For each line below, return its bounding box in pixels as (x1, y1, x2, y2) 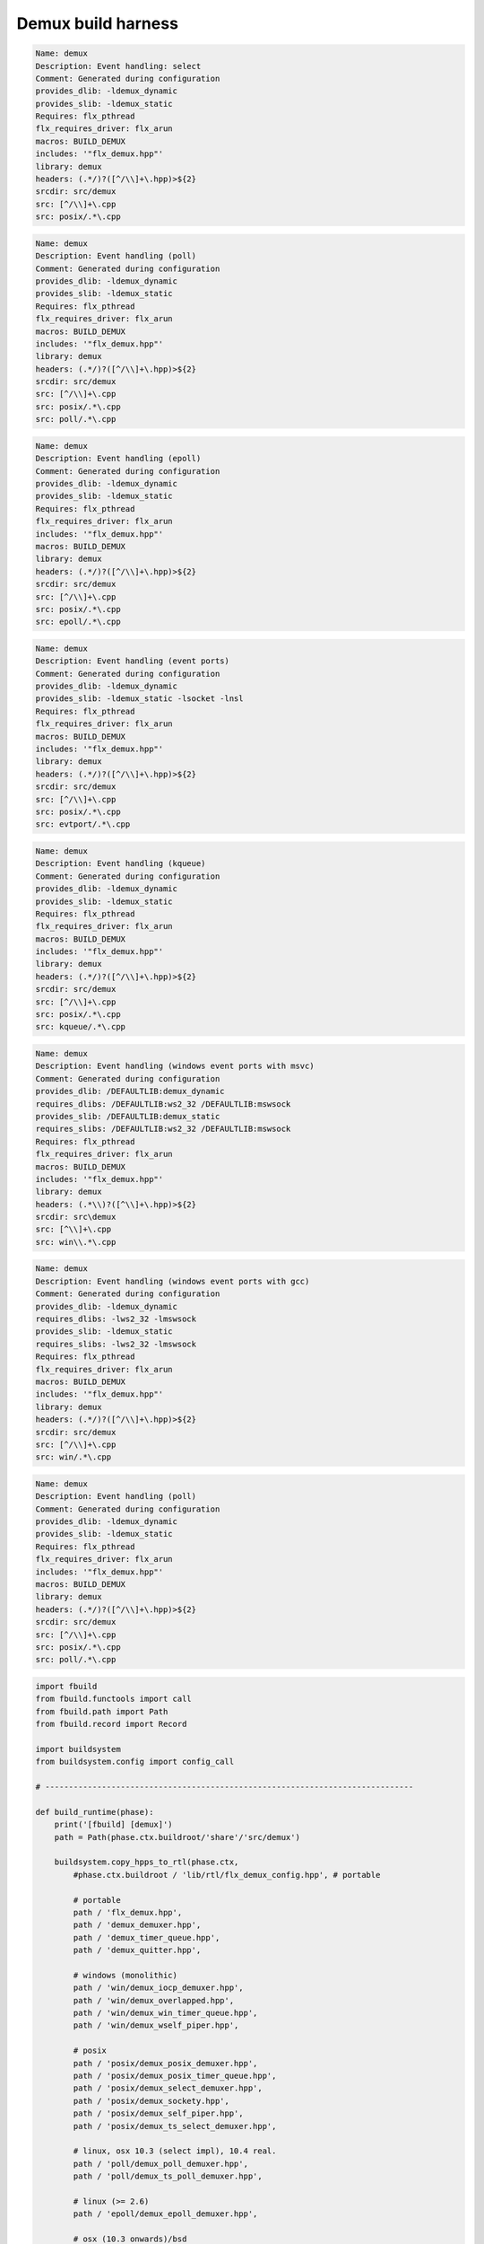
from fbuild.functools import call (35, 1694, 192, 1705)
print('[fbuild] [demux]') (54, 1819, 174, 1830)
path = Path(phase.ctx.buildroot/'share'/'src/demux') (54, 1832, 300, 1842)
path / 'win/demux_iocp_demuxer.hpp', (73, 1983, 244, 1993)
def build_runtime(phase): (35, 1807, 154, 1817)
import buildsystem (35, 1744, 121, 1754)
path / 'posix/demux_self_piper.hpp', (73, 2108, 244, 2118)
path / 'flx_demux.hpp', (73, 1907, 183, 1917)
